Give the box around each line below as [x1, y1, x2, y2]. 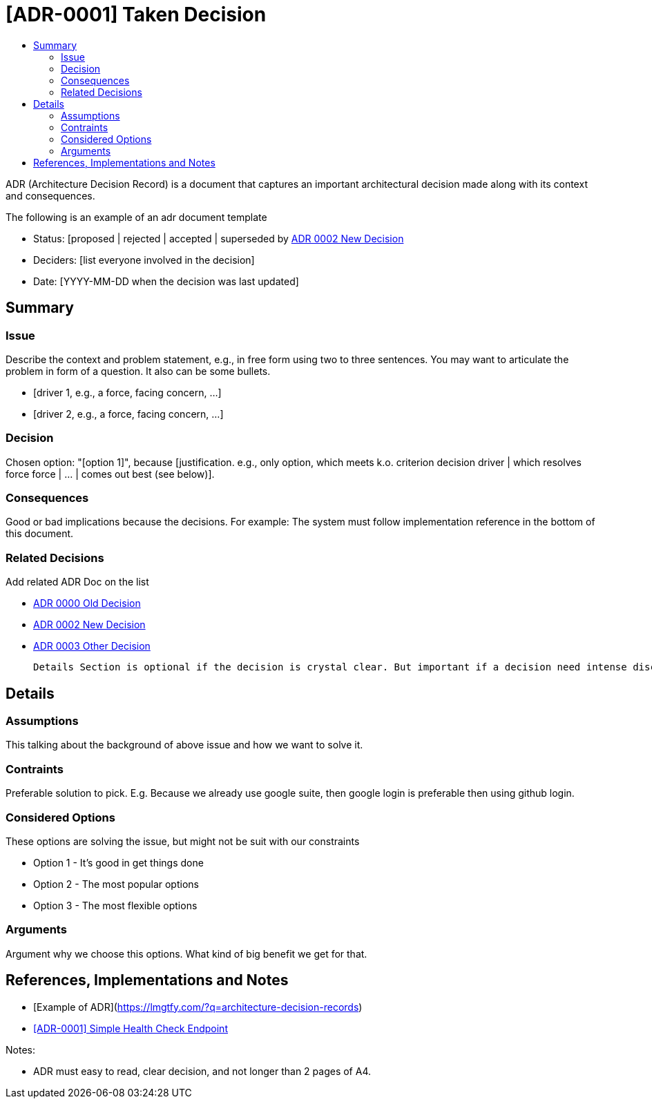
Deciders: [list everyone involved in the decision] [33, 253, 255, 266]
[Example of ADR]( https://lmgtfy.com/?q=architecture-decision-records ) [33, 1000, 363, 1013]
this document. [6, 527, 74, 540]
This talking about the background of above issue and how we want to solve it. [6, 739, 363, 751]
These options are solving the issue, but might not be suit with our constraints [6, 835, 360, 847]
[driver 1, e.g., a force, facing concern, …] [33, 386, 222, 398]
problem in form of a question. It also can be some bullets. [6, 365, 271, 377]
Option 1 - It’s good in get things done [33, 856, 204, 869]
